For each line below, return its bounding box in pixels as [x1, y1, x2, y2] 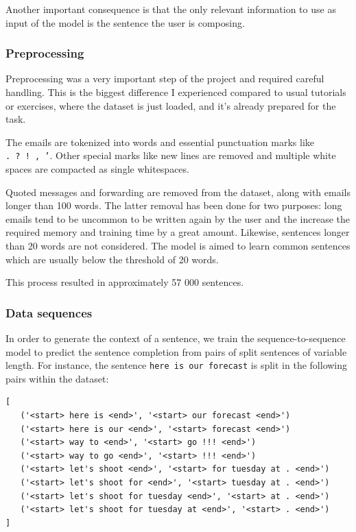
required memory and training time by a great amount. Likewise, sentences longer [5, 225, 350, 239]
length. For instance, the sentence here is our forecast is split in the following [5, 358, 348, 372]
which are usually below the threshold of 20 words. [5, 252, 219, 266]
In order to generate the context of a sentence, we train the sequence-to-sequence [5, 331, 346, 345]
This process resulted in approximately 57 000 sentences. [5, 275, 244, 289]
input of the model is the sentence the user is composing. [5, 15, 245, 29]
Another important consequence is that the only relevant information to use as [5, 2, 336, 16]
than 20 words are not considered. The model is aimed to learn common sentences [5, 239, 351, 252]
